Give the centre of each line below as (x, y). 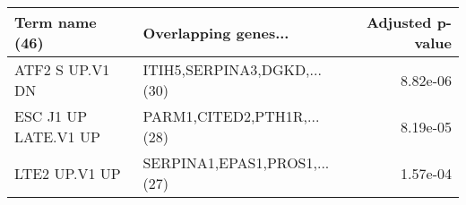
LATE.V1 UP (57, 137)
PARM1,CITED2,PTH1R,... (231, 116)
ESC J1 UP (51, 116)
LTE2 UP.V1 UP (68, 173)
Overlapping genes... (216, 32)
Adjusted (399, 22)
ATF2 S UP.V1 (62, 69)
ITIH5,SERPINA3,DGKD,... (232, 69)
